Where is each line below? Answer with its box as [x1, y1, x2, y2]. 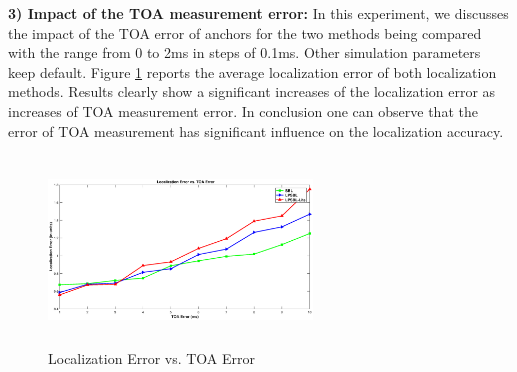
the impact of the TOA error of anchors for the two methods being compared [8, 22, 482, 43]
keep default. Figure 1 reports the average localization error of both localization [8, 61, 497, 82]
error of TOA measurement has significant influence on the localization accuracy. [8, 120, 504, 141]
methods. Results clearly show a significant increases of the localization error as [8, 81, 496, 102]
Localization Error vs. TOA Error [48, 347, 256, 368]
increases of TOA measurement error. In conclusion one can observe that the [8, 100, 478, 121]
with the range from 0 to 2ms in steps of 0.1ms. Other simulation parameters [8, 42, 481, 63]
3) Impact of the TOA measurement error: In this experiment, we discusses [8, 3, 509, 23]
